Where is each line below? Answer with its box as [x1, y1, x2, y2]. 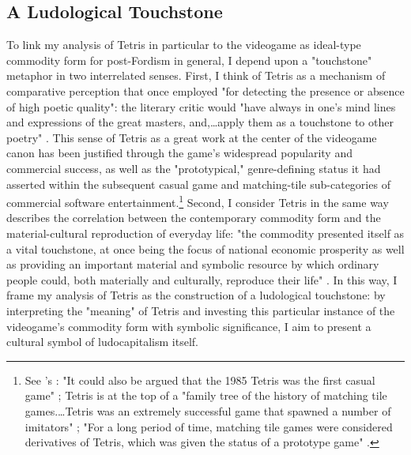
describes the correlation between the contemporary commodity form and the [6, 209, 381, 226]
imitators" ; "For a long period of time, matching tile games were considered [25, 418, 393, 434]
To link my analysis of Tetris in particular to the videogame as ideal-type [6, 36, 361, 53]
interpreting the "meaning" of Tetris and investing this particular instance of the [6, 302, 395, 318]
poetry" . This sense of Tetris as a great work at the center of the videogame [6, 129, 377, 145]
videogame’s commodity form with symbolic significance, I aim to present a [6, 318, 371, 334]
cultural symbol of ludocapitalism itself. [6, 333, 198, 350]
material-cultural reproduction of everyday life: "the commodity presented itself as [6, 224, 405, 241]
